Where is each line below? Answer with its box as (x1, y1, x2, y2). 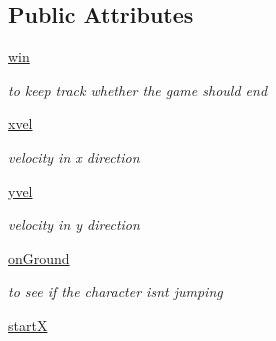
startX (8, 314, 48, 335)
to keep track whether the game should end (8, 79, 268, 100)
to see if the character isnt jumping (8, 281, 223, 302)
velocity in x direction (8, 146, 140, 167)
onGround (8, 247, 70, 268)
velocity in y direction (8, 214, 140, 235)
